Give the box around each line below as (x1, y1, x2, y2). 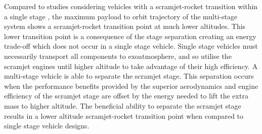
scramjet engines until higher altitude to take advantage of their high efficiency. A (4, 60, 258, 71)
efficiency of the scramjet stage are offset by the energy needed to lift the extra (4, 90, 248, 101)
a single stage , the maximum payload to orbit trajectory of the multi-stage (4, 11, 238, 21)
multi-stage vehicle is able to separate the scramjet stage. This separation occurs (4, 71, 254, 81)
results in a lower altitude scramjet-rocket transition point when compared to (4, 110, 244, 121)
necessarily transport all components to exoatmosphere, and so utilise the (4, 50, 232, 61)
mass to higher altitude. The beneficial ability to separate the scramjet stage (4, 100, 241, 111)
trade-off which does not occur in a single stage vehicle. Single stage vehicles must (4, 41, 258, 51)
